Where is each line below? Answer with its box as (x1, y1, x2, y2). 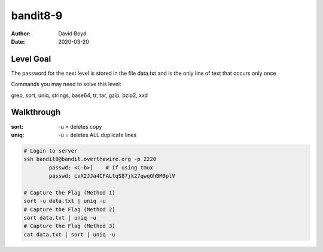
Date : (11, 38, 25, 45)
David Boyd (58, 30, 87, 37)
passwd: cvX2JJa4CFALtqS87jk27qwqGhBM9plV (48, 172, 176, 180)
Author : (11, 30, 31, 37)
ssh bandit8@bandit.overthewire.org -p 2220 (23, 156, 157, 163)
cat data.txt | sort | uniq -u (23, 231, 116, 238)
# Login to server (23, 147, 78, 154)
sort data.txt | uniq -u (23, 214, 97, 221)
